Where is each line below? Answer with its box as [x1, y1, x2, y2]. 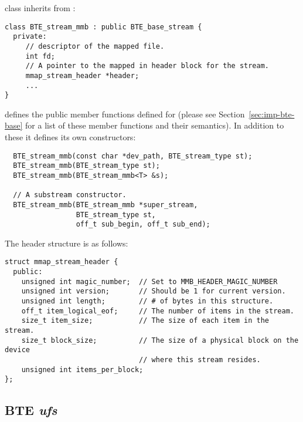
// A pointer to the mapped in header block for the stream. [25, 62, 270, 70]
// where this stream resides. [139, 356, 261, 364]
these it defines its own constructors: [5, 131, 136, 143]
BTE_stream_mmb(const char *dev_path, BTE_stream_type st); [13, 151, 253, 160]
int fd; [25, 52, 55, 60]
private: [13, 32, 47, 41]
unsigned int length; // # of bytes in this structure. [21, 297, 274, 306]
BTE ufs [5, 401, 57, 419]
